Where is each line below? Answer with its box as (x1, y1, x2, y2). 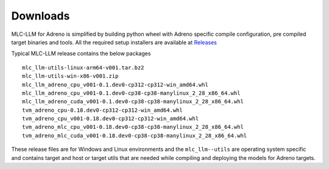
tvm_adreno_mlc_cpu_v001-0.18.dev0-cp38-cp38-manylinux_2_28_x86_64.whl (22, 123, 244, 131)
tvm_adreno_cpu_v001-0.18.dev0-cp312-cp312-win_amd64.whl (22, 116, 199, 122)
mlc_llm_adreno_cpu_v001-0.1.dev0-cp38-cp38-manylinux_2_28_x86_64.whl (22, 89, 241, 97)
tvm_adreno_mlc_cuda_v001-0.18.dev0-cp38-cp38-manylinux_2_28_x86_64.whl (22, 132, 247, 139)
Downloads (11, 9, 70, 22)
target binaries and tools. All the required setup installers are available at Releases (11, 38, 218, 46)
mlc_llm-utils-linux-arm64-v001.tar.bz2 (22, 64, 144, 71)
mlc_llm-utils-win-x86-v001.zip (22, 73, 119, 80)
